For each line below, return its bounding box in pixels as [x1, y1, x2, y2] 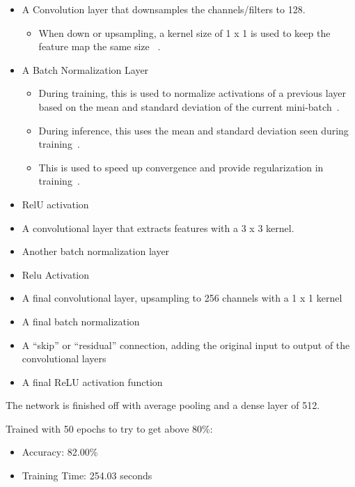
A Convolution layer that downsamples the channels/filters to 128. [22, 2, 306, 16]
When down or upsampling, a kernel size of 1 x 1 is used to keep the [38, 25, 331, 40]
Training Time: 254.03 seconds [22, 468, 152, 483]
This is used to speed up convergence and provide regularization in [38, 160, 324, 174]
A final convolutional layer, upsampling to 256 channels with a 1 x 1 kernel [22, 291, 342, 305]
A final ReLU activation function [22, 374, 163, 389]
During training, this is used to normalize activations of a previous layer [38, 86, 346, 100]
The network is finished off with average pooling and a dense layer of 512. [6, 398, 320, 412]
